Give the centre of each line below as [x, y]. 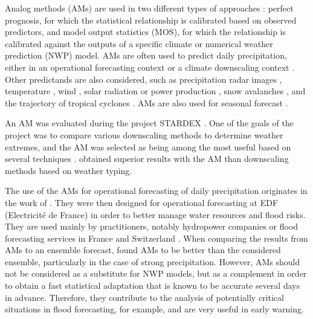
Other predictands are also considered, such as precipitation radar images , [144, 79]
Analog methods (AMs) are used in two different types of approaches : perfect [149, 8]
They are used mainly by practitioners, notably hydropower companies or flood [152, 226]
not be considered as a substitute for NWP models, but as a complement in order [156, 273]
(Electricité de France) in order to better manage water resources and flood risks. [155, 214]
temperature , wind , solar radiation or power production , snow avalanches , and [155, 91]
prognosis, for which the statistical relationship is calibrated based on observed [151, 20]
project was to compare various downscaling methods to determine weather [144, 134]
